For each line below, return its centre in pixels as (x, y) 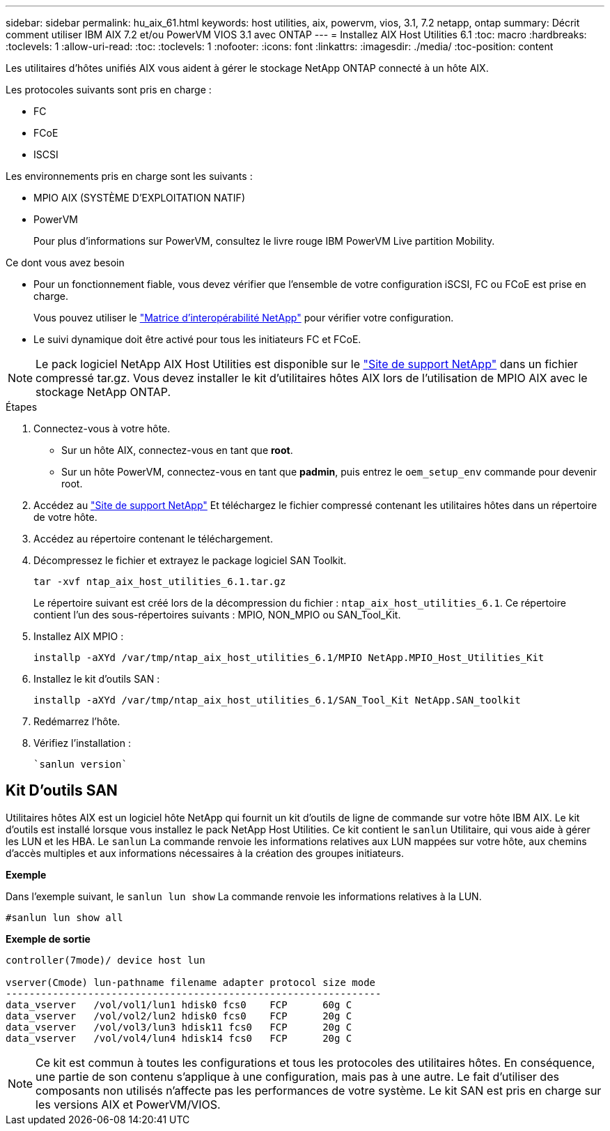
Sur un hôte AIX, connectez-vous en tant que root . (177, 450)
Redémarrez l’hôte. (77, 721)
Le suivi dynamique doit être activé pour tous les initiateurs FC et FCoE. (197, 339)
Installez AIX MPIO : (79, 636)
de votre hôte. (65, 517)
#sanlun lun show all (64, 917)
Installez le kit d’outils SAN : (97, 679)
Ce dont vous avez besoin (65, 263)
